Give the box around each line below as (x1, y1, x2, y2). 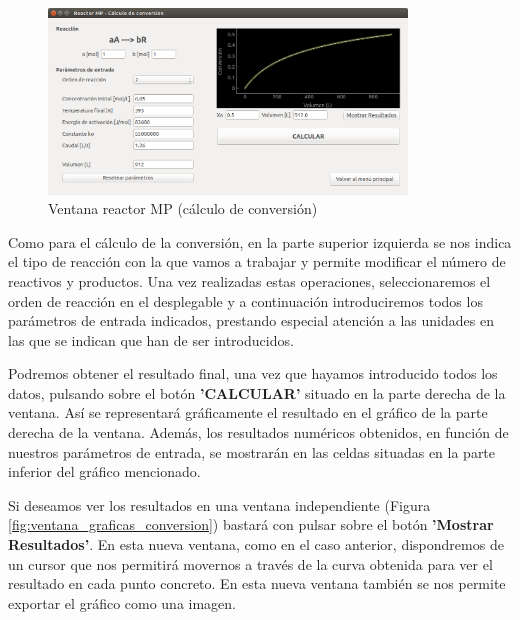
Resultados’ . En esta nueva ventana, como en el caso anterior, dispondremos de (8, 534, 504, 555)
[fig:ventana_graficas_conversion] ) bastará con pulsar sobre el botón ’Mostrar (8, 514, 494, 535)
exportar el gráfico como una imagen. (8, 592, 237, 613)
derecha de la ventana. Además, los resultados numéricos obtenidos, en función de (8, 422, 509, 443)
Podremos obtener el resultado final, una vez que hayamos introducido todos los (8, 363, 498, 384)
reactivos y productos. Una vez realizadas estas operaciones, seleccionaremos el (8, 270, 491, 291)
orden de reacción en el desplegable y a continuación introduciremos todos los (8, 290, 483, 311)
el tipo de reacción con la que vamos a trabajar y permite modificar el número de (8, 251, 506, 272)
